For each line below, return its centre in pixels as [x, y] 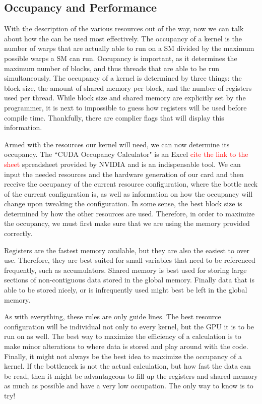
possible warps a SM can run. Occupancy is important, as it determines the [121, 58]
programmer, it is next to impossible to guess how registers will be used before [125, 107]
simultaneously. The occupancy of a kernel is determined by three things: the [123, 78]
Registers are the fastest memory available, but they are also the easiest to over [127, 250]
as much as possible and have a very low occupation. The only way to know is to [129, 386]
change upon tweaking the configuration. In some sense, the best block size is [123, 204]
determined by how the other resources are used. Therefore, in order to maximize [129, 213]
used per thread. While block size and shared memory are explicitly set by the [125, 98]
